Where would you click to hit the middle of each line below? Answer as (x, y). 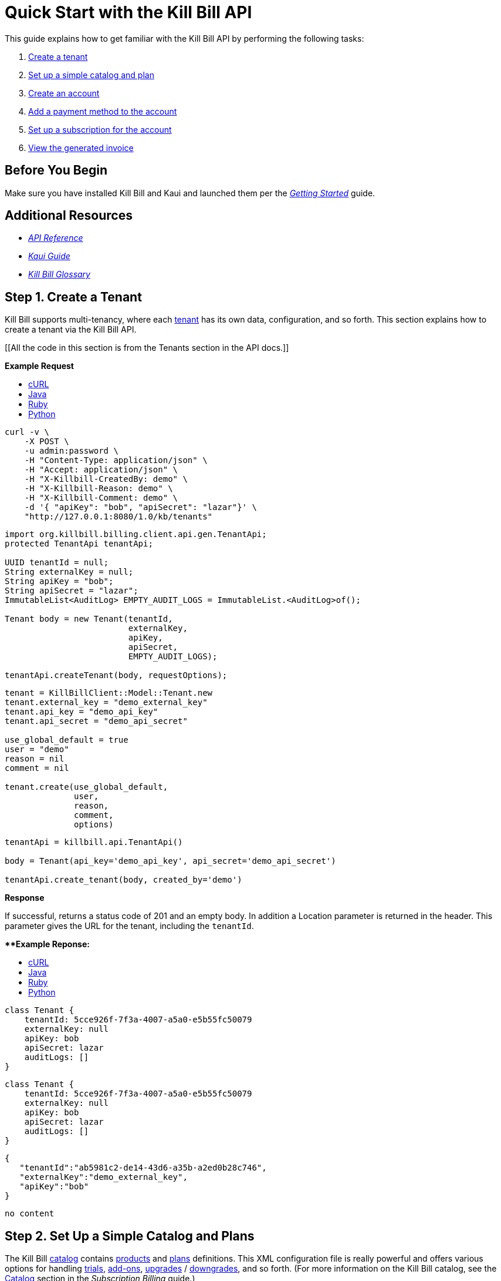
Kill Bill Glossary (59, 274)
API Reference (56, 238)
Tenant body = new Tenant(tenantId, (89, 619)
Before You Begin (56, 170)
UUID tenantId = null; (57, 563)
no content (30, 1214)
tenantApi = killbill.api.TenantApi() (94, 842)
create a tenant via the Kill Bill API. (71, 330)
